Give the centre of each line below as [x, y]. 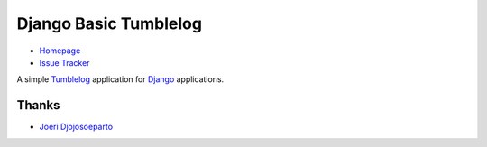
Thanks [38, 105]
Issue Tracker [64, 62]
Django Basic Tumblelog [110, 23]
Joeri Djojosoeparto [76, 127]
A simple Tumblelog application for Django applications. [120, 79]
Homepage [60, 51]
